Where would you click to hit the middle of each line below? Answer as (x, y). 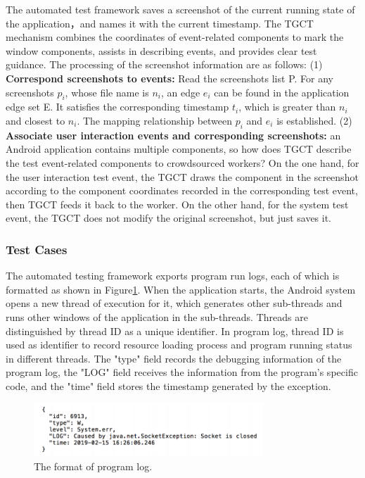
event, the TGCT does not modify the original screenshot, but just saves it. (169, 218)
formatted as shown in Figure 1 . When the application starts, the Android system (181, 289)
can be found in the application (282, 92)
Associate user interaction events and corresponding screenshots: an (173, 135)
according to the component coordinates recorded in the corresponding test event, (182, 190)
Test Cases (37, 249)
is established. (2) (314, 120)
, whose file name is (107, 92)
